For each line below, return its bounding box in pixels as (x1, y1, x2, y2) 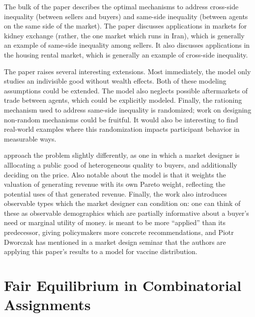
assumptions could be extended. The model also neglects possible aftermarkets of (4, 85, 248, 95)
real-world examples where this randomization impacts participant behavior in (4, 124, 240, 134)
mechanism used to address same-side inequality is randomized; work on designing (4, 104, 252, 115)
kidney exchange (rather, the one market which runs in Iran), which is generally (4, 30, 245, 40)
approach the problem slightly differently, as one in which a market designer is (4, 150, 240, 160)
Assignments (4, 294, 91, 315)
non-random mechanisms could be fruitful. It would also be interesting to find (4, 114, 238, 124)
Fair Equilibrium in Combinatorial (4, 275, 242, 295)
